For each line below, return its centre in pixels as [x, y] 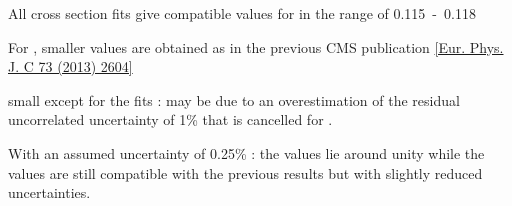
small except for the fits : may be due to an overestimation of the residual [234, 99]
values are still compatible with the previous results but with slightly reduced [245, 172]
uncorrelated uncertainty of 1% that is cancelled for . [170, 119]
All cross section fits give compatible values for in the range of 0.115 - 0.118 [242, 13]
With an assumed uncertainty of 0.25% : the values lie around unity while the [246, 152]
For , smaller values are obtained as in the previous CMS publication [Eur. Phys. [256, 46]
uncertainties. [49, 192]
